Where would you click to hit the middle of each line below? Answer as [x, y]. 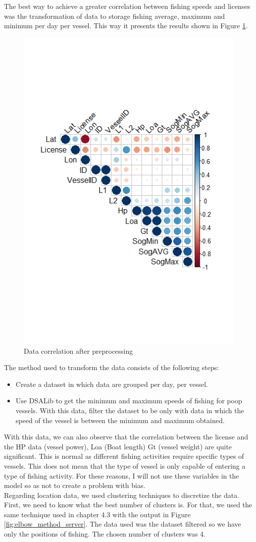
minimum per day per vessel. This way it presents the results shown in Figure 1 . [126, 26]
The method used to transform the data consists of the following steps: [112, 367]
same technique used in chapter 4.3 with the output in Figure [97, 514]
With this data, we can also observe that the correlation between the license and [126, 437]
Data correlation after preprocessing [78, 351]
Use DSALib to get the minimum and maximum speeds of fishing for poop [129, 401]
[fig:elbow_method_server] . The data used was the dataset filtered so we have [123, 524]
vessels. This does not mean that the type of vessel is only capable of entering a [125, 465]
